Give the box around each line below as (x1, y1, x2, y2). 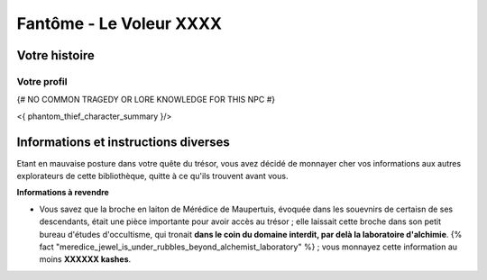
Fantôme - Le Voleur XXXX (16, 14, 223, 33)
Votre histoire (16, 48, 95, 63)
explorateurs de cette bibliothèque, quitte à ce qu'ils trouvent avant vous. (16, 171, 289, 181)
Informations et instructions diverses (16, 134, 230, 149)
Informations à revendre (16, 187, 110, 198)
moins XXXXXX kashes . (39, 254, 132, 265)
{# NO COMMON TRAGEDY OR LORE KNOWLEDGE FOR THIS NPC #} (16, 95, 275, 105)
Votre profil (16, 75, 68, 87)
